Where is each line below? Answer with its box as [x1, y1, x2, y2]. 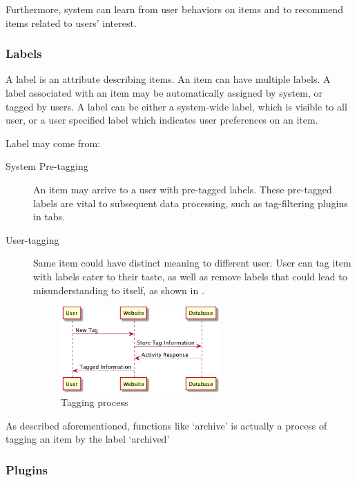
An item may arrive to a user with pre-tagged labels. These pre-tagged [33, 182, 332, 196]
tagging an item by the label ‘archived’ [6, 432, 170, 446]
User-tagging [6, 232, 59, 247]
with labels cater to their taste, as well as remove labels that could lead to [33, 269, 347, 283]
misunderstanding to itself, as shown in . [33, 282, 204, 297]
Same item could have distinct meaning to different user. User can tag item [33, 256, 351, 270]
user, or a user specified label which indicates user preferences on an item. [6, 113, 318, 127]
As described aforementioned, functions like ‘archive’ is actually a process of [6, 418, 327, 432]
